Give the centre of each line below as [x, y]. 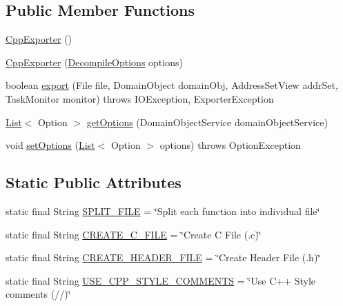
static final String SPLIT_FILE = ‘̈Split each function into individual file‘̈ [163, 211]
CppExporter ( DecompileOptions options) [94, 62]
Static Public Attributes [94, 182]
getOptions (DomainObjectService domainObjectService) [207, 122]
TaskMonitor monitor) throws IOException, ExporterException [140, 98]
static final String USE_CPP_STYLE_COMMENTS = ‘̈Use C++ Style [161, 280]
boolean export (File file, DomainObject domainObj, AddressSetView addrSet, [172, 85]
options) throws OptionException [230, 145]
